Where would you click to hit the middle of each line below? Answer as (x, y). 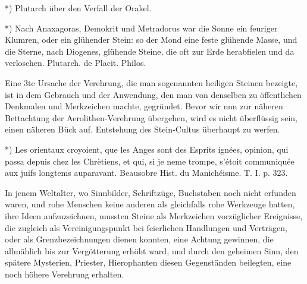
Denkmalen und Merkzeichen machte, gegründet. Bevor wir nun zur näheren (144, 106)
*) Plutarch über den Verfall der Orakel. (78, 8)
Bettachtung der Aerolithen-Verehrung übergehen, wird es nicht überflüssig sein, (151, 117)
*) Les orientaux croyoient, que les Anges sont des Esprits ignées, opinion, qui (147, 149)
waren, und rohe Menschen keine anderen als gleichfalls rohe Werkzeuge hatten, (150, 204)
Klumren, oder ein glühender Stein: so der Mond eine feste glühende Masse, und (151, 40)
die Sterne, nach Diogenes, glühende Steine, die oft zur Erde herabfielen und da (150, 51)
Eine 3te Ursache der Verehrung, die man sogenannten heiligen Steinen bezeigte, (151, 82)
